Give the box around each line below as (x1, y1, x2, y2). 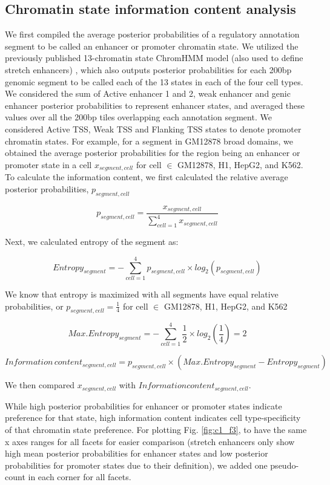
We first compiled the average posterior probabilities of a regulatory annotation (5, 28, 300, 41)
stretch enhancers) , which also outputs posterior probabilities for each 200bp (5, 63, 292, 76)
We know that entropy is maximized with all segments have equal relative (5, 287, 279, 300)
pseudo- (270, 458, 299, 471)
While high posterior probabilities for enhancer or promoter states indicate (5, 399, 282, 412)
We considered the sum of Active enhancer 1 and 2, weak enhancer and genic (5, 87, 291, 100)
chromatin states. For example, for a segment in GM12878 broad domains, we (5, 134, 293, 147)
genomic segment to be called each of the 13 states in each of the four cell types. (5, 75, 303, 88)
